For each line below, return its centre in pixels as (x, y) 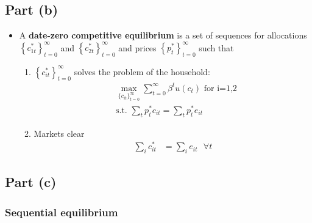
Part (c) (31, 182)
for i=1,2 (220, 88)
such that (216, 47)
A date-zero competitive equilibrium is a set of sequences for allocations (163, 35)
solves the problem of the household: (142, 71)
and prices (137, 47)
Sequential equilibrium (62, 212)
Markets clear (59, 133)
